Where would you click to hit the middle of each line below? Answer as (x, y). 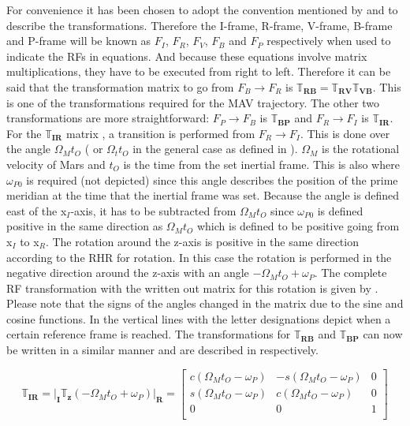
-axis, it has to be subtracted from (153, 210)
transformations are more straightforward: (108, 118)
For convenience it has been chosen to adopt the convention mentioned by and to (202, 9)
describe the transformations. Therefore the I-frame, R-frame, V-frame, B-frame (199, 25)
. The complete (350, 273)
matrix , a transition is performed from (161, 133)
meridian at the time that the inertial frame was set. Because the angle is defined (203, 195)
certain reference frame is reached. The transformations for (149, 334)
